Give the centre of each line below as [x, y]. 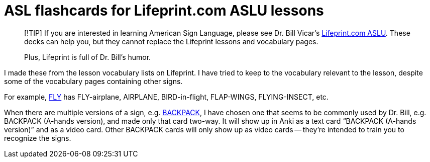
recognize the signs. [38, 138]
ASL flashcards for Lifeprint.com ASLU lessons [164, 11]
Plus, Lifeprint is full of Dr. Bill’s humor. [88, 57]
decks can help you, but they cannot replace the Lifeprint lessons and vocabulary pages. [171, 41]
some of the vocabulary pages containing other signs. [93, 81]
